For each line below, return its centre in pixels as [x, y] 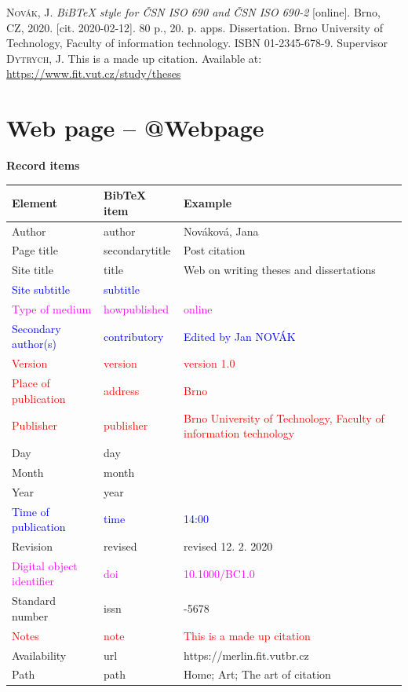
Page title [35, 250]
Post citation [214, 250]
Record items [43, 165]
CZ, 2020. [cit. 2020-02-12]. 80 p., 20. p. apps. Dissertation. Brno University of [195, 27]
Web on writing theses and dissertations [279, 270]
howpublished [136, 309]
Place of [31, 383]
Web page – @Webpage [135, 128]
